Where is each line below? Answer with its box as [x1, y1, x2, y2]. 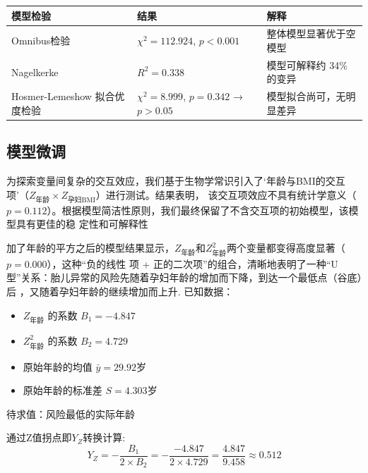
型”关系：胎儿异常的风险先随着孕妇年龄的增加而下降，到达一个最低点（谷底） [6, 270, 362, 285]
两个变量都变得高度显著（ [226, 240, 345, 255]
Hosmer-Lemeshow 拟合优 [11, 89, 125, 104]
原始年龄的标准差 [23, 383, 102, 398]
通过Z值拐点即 [6, 430, 72, 445]
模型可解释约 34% [266, 57, 348, 72]
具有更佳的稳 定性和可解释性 [16, 216, 148, 231]
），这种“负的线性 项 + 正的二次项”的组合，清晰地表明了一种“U [47, 256, 338, 271]
